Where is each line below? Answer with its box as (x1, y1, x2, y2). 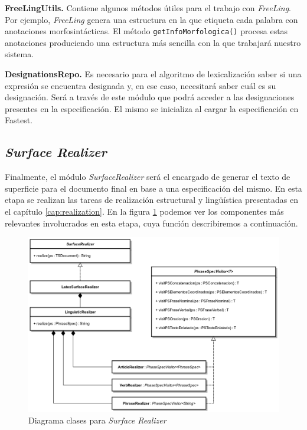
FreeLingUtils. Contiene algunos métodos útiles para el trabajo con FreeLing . (5, 2, 291, 14)
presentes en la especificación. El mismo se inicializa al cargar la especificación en (5, 102, 299, 114)
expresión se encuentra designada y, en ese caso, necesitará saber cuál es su (5, 79, 276, 91)
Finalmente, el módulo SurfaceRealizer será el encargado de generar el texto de (5, 170, 290, 183)
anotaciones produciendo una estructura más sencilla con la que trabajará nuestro (5, 36, 301, 48)
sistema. (5, 48, 34, 60)
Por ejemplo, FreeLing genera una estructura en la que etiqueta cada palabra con (5, 13, 298, 25)
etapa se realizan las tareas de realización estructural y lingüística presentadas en (5, 193, 298, 206)
